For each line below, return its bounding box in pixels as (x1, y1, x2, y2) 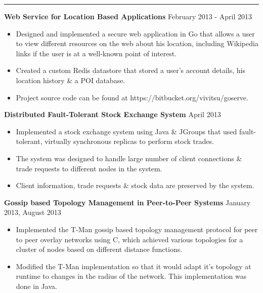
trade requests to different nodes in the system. (16, 163, 162, 173)
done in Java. (16, 280, 57, 291)
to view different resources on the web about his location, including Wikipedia (16, 38, 258, 49)
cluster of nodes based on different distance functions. (16, 244, 183, 254)
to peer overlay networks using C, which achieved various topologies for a (16, 234, 243, 244)
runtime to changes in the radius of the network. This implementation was (16, 271, 247, 281)
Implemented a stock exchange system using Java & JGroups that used (16, 126, 237, 136)
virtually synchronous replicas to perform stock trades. (45, 136, 214, 146)
